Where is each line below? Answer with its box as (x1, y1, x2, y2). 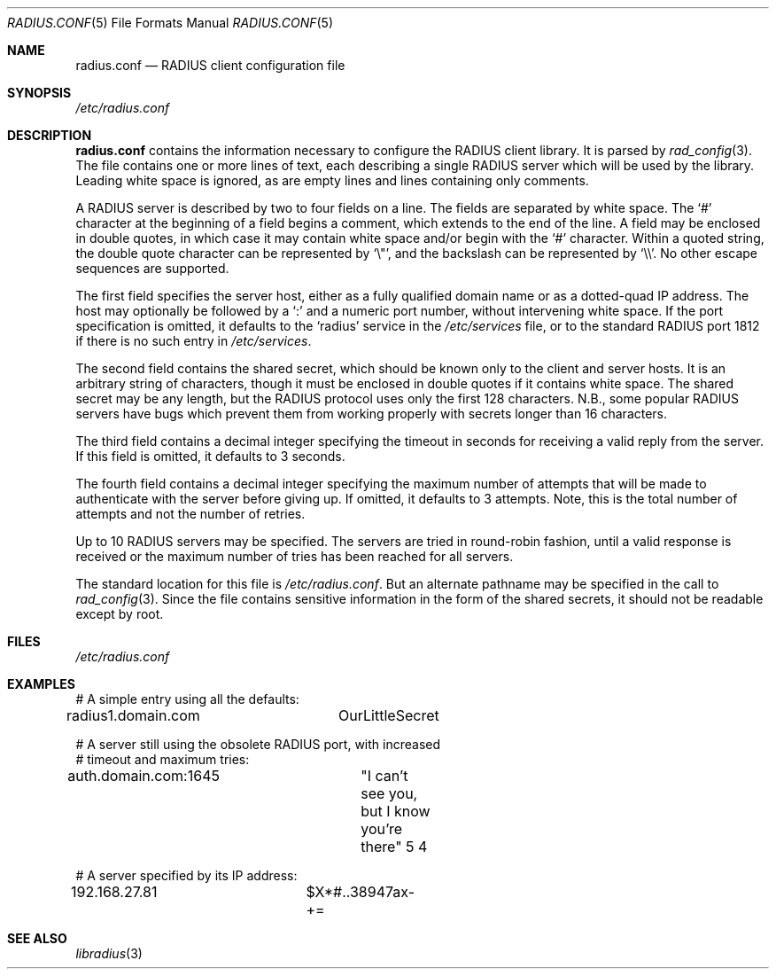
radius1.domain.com (66, 707, 200, 724)
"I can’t (361, 767, 408, 785)
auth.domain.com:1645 (67, 767, 220, 785)
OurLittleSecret (338, 707, 439, 724)
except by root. (75, 606, 164, 621)
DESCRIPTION (7, 128, 92, 143)
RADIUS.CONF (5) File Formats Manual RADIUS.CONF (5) (7, 15, 333, 30)
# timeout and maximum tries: (75, 752, 250, 767)
